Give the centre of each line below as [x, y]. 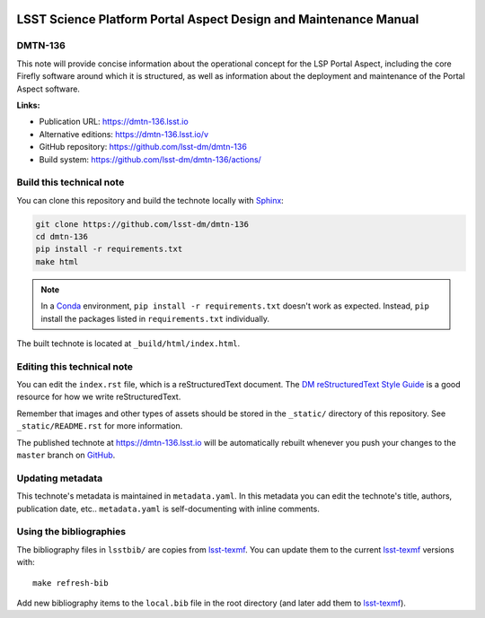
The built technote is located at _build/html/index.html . [128, 343]
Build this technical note [71, 182]
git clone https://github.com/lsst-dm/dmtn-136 [142, 224]
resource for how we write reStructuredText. [99, 397]
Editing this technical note [75, 366]
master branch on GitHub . [66, 455]
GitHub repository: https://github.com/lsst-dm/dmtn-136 [143, 147]
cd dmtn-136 [62, 237]
